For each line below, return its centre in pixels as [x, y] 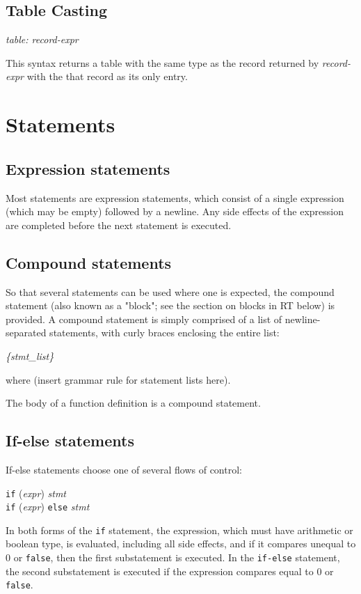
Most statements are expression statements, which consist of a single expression [175, 197]
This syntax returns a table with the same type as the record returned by [162, 62]
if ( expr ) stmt [36, 493]
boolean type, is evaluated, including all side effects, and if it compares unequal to [181, 544]
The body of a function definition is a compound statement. [133, 403]
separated [26, 333]
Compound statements [89, 262]
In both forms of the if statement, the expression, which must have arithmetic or [179, 530]
